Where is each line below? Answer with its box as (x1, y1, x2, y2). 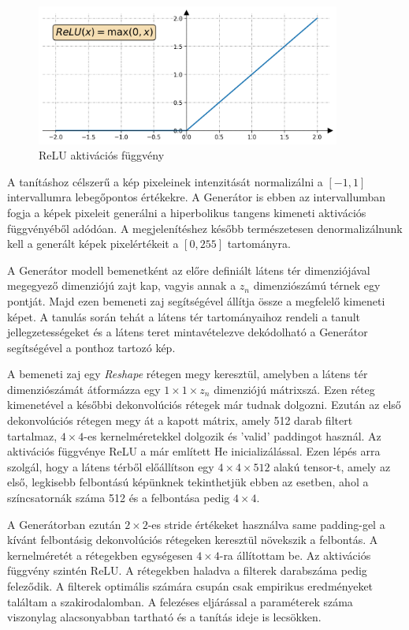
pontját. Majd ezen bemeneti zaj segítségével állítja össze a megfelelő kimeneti (7, 292, 385, 309)
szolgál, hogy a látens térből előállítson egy (7, 458, 214, 474)
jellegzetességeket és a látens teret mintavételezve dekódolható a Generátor (7, 324, 368, 340)
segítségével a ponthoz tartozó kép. (7, 339, 176, 355)
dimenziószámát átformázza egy (7, 381, 161, 397)
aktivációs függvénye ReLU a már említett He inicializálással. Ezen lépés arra (7, 443, 381, 459)
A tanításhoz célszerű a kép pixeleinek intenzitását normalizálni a (7, 173, 323, 189)
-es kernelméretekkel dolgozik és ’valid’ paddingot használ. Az (84, 427, 381, 444)
